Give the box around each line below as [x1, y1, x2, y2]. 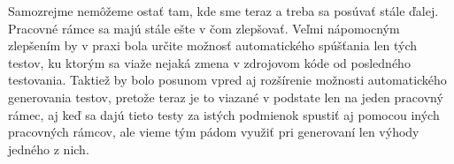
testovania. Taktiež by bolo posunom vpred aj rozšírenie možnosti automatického [8, 71, 447, 89]
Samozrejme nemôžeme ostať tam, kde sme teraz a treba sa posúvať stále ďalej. [8, 2, 439, 19]
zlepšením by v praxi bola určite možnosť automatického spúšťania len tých [8, 36, 417, 55]
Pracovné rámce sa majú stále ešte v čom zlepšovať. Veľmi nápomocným [8, 19, 400, 37]
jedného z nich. [8, 139, 89, 158]
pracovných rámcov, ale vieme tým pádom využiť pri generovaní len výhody [8, 123, 419, 141]
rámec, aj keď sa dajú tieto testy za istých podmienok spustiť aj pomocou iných [8, 105, 440, 123]
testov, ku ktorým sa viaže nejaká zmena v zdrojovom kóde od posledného [8, 53, 411, 71]
